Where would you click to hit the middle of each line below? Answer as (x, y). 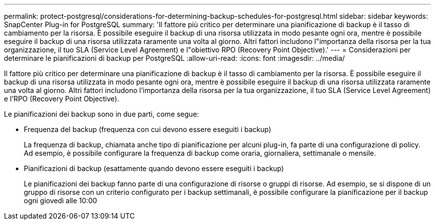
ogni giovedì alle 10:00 (61, 201)
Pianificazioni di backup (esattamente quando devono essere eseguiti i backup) (154, 168)
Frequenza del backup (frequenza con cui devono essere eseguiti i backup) (148, 129)
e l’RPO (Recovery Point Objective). (62, 99)
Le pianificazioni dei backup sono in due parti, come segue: (102, 114)
